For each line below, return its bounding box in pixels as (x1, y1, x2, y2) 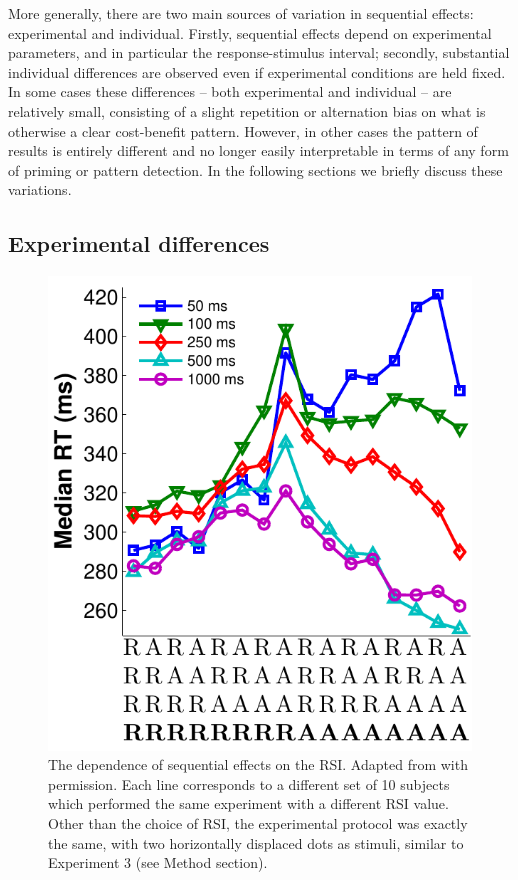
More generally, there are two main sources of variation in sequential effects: (8, 3, 474, 23)
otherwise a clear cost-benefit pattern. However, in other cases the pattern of (8, 120, 478, 141)
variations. (8, 179, 72, 200)
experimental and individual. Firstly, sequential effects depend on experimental (8, 22, 492, 43)
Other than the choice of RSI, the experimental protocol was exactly (48, 813, 468, 834)
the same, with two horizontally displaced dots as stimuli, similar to (48, 832, 464, 853)
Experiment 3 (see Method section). (48, 852, 268, 873)
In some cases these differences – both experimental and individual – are (8, 81, 452, 102)
